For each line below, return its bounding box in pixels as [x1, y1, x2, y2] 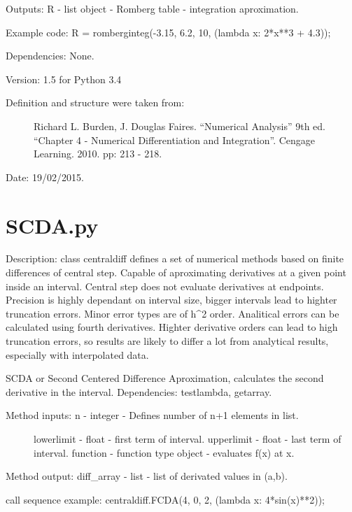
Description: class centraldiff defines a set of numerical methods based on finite [6, 251, 344, 266]
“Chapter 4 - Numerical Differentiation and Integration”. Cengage [34, 132, 316, 147]
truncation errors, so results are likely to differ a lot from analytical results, [6, 334, 329, 348]
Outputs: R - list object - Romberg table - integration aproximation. [6, 1, 299, 15]
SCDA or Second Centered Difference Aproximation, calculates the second [6, 371, 324, 385]
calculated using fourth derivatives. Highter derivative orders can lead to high [6, 320, 338, 334]
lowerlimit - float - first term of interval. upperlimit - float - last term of [34, 432, 342, 446]
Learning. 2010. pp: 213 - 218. [34, 146, 162, 161]
